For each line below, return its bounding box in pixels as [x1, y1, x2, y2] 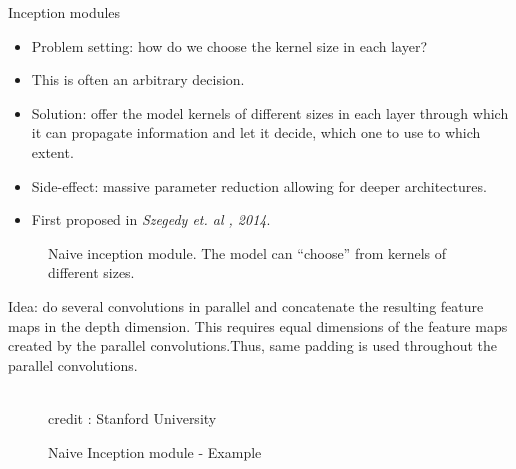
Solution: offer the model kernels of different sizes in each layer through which [31, 102, 509, 123]
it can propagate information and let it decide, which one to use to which [31, 122, 481, 143]
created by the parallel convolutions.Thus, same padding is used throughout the [8, 335, 497, 356]
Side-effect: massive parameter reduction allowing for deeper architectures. [31, 175, 487, 196]
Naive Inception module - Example [48, 441, 262, 462]
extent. [31, 141, 74, 162]
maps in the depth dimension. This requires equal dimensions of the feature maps [8, 315, 508, 336]
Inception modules [8, 2, 121, 22]
